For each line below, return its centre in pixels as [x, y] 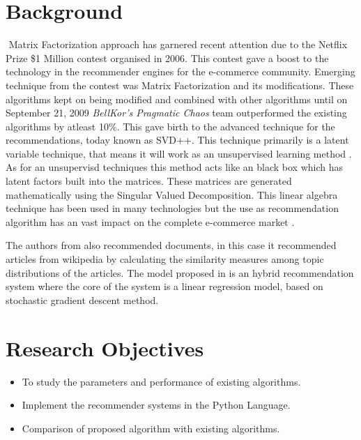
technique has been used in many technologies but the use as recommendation [172, 208]
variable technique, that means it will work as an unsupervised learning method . [179, 153]
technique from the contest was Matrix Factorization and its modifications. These [180, 85]
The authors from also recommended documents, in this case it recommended [171, 245]
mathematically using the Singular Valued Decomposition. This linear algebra [172, 194]
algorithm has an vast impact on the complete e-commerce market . [150, 221]
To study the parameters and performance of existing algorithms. [161, 381]
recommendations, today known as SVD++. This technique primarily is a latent [177, 140]
